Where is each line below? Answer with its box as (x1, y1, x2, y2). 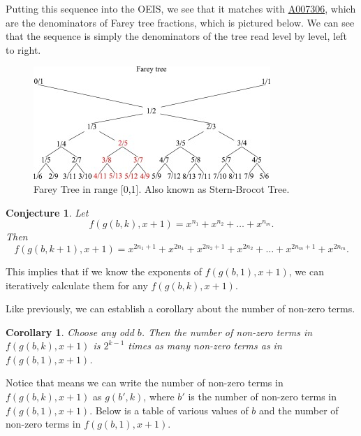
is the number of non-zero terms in (188, 389, 337, 404)
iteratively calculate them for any (6, 277, 148, 292)
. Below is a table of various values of (89, 402, 249, 417)
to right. (6, 42, 41, 57)
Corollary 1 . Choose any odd (6, 324, 134, 339)
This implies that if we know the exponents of (6, 263, 202, 278)
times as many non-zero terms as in (128, 338, 282, 353)
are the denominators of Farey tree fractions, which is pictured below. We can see (6, 15, 355, 29)
